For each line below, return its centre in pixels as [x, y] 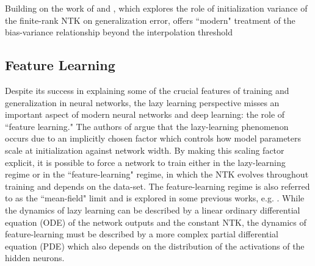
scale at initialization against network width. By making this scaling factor [145, 150]
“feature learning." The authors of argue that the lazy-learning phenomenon [147, 126]
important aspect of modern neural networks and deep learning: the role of [145, 114]
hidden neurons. [35, 258]
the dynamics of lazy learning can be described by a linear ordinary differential [153, 210]
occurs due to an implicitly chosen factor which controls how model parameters [153, 138]
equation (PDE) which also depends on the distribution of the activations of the [155, 246]
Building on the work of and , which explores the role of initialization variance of [156, 8]
